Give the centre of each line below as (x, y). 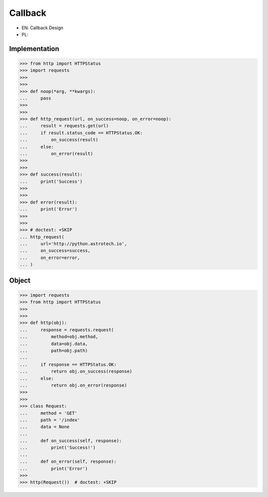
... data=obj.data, (54, 344)
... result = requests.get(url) (64, 126)
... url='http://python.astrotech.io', (73, 244)
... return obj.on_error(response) (73, 385)
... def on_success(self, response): (71, 441)
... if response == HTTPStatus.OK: (68, 364)
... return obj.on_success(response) (76, 371)
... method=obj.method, (59, 337)
